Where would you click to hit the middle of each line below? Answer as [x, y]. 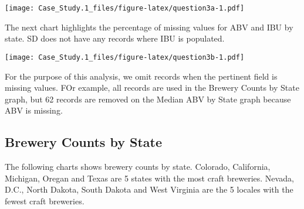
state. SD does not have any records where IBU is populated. [115, 38]
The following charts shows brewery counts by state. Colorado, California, [138, 167]
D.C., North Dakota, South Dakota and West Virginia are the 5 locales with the [149, 189]
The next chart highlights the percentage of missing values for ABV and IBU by [149, 27]
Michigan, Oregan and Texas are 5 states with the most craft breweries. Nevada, [149, 178]
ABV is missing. [34, 110]
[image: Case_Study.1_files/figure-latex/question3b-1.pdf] [125, 57]
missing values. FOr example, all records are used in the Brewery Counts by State [152, 88]
